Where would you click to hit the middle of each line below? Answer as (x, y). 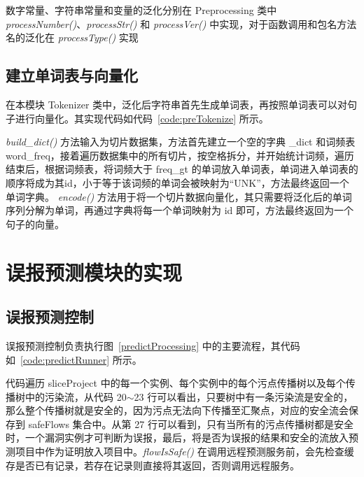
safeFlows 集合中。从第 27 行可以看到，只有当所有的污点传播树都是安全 (191, 423)
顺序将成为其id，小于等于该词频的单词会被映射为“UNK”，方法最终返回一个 (177, 182)
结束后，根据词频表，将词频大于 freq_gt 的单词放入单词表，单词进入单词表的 (182, 169)
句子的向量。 (35, 223)
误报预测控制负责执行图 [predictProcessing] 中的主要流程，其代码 (153, 345)
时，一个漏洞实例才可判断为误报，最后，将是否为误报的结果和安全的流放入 (177, 437)
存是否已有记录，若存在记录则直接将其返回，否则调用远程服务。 (153, 465)
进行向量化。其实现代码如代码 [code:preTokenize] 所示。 (142, 118)
